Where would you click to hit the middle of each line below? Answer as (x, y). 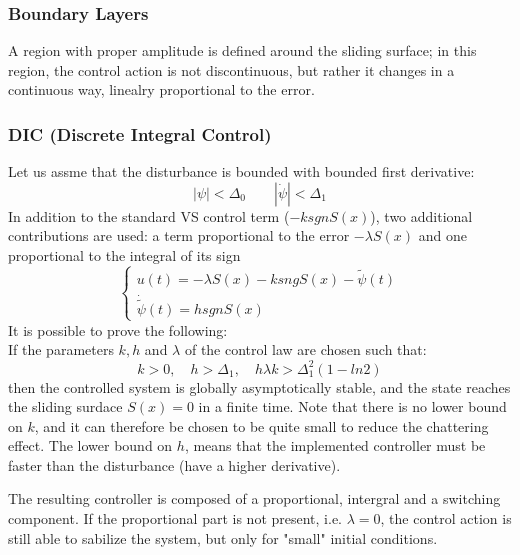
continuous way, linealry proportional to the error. (161, 89)
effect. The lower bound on (90, 445)
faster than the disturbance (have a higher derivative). (174, 464)
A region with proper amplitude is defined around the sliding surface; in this (242, 50)
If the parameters (61, 349)
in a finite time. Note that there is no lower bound (352, 406)
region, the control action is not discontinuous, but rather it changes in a (231, 69)
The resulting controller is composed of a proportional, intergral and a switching (254, 498)
